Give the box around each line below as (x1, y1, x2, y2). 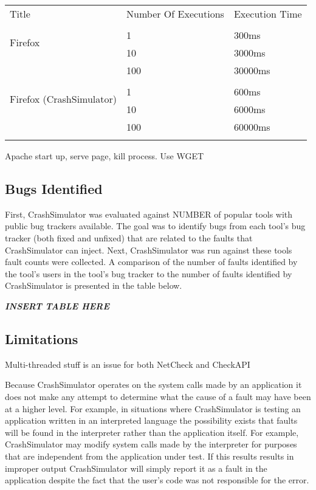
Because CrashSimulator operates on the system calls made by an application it (5, 378, 302, 391)
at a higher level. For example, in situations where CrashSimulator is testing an (5, 402, 301, 415)
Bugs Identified (5, 179, 103, 198)
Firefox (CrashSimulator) (10, 91, 117, 106)
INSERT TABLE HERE (5, 299, 109, 312)
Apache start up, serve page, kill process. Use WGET (5, 150, 204, 162)
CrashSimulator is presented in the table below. (5, 279, 182, 292)
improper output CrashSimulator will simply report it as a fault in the (5, 461, 267, 474)
